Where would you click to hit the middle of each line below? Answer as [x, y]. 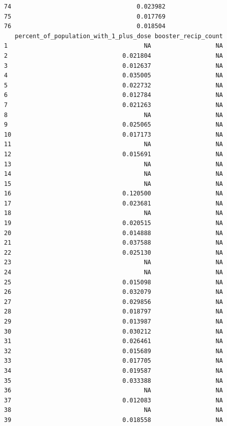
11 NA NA [113, 144]
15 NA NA [113, 184]
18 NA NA [113, 213]
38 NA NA [113, 410]
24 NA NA [113, 273]
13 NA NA [113, 164]
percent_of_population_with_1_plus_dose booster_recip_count [119, 36]
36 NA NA [113, 391]
